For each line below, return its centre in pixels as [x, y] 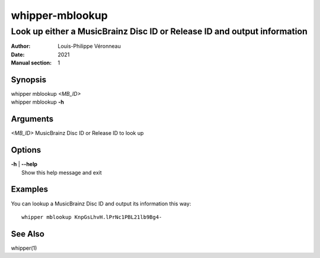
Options [26, 150]
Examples [30, 189]
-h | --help [24, 164]
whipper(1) [24, 248]
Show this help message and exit [62, 172]
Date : [18, 54]
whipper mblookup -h [38, 102]
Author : [21, 46]
